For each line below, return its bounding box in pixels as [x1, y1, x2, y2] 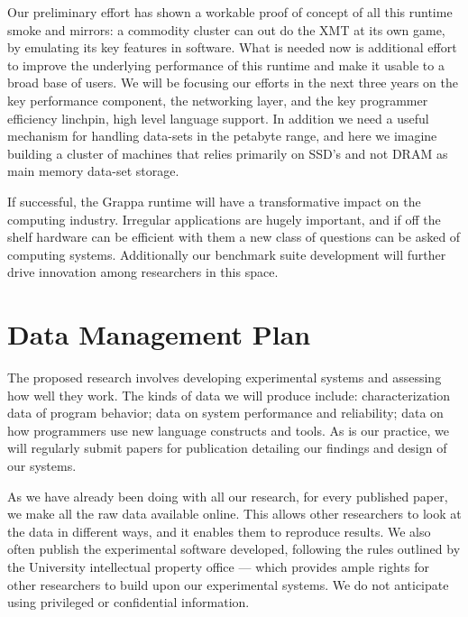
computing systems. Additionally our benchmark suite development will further [7, 244, 446, 263]
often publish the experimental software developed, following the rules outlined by [7, 539, 461, 558]
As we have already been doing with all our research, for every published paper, [7, 486, 448, 505]
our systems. [7, 456, 77, 474]
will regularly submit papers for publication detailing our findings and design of [7, 438, 447, 457]
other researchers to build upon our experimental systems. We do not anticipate [7, 575, 449, 594]
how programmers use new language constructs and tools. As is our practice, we [7, 420, 449, 439]
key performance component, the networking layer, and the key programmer [7, 90, 428, 109]
